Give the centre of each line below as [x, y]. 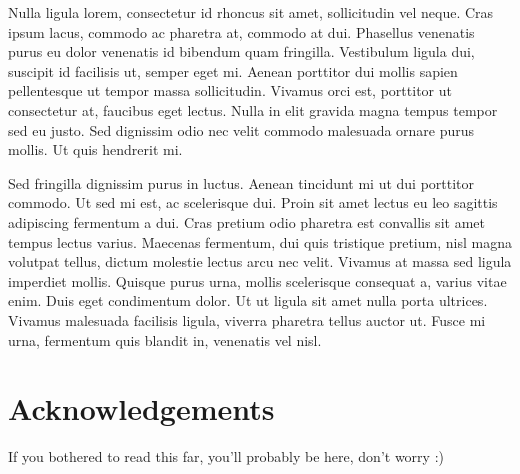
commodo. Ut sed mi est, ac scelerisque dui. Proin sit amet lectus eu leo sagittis [253, 202]
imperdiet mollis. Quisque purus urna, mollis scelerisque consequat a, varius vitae [257, 280]
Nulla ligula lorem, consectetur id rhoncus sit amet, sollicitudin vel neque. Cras [251, 12]
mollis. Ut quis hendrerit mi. [95, 149]
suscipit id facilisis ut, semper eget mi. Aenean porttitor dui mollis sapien [233, 70]
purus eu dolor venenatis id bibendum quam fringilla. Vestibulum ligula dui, [241, 51]
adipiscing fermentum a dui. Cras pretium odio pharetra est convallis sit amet [246, 221]
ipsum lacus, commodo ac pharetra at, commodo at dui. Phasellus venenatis [241, 31]
